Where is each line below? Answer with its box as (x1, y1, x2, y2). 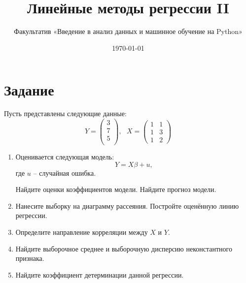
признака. (15, 253, 44, 263)
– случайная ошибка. (33, 167, 96, 178)
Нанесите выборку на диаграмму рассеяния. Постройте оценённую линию (15, 200, 239, 211)
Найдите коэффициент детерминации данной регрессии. (15, 269, 184, 280)
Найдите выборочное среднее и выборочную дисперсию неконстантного (15, 243, 232, 253)
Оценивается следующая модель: (15, 152, 114, 162)
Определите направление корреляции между (15, 227, 148, 237)
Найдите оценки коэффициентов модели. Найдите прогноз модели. (15, 184, 216, 194)
